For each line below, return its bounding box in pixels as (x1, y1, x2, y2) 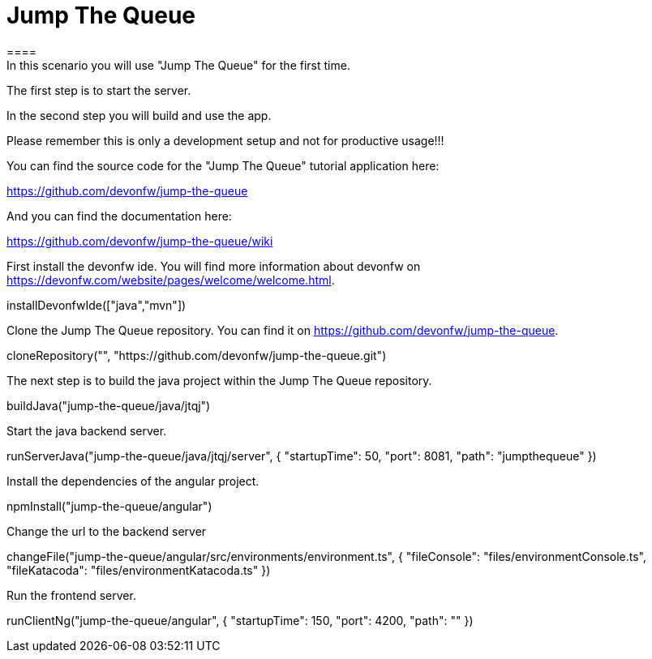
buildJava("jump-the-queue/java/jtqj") (6, 398, 211, 413)
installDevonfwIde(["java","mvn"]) (6, 297, 187, 312)
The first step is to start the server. (6, 83, 191, 97)
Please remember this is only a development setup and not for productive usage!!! (6, 133, 444, 148)
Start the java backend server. (6, 423, 167, 438)
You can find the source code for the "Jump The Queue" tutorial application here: (6, 158, 440, 173)
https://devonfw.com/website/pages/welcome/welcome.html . (6, 272, 335, 287)
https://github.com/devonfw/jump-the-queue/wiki (6, 233, 273, 248)
